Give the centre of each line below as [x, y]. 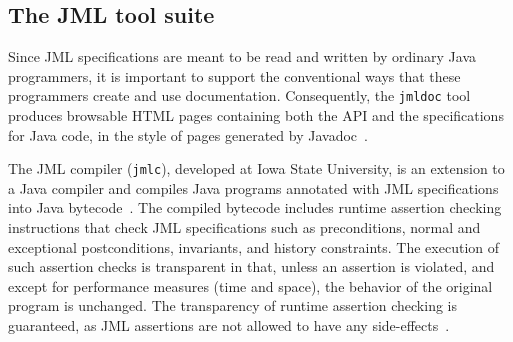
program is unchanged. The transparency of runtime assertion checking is [233, 305]
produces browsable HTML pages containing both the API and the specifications [256, 115]
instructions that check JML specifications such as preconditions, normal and [244, 227]
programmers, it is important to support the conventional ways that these [234, 75]
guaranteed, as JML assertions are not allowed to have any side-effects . [229, 325]
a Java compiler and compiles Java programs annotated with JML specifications [253, 187]
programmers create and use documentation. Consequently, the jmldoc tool [239, 95]
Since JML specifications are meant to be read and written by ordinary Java [242, 56]
